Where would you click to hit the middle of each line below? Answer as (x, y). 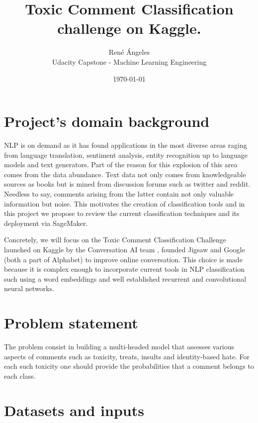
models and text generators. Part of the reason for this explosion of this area (121, 164)
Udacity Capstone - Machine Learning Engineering (129, 61)
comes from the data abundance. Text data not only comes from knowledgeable (125, 174)
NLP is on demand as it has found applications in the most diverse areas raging (126, 145)
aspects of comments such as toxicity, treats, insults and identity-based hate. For (127, 356)
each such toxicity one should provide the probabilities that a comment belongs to (129, 366)
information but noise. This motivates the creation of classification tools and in (125, 203)
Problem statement (71, 323)
